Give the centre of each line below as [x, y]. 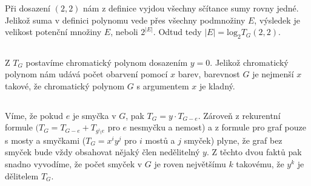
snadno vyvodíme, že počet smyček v [74, 163]
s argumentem [163, 85]
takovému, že [260, 163]
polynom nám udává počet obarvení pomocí [86, 74]
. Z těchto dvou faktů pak [254, 152]
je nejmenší [273, 74]
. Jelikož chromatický [249, 62]
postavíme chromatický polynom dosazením [107, 62]
